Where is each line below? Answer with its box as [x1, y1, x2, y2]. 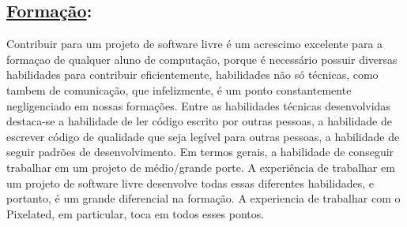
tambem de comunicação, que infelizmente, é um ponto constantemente [6, 81, 352, 98]
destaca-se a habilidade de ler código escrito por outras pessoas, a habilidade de [6, 113, 392, 129]
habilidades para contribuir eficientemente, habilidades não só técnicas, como [6, 66, 379, 83]
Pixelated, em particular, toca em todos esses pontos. [6, 205, 265, 221]
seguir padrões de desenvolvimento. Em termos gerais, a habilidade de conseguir [6, 143, 394, 160]
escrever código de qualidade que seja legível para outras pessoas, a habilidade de [6, 128, 400, 144]
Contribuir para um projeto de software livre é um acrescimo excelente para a [6, 35, 383, 52]
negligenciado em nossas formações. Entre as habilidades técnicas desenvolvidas [6, 97, 390, 113]
